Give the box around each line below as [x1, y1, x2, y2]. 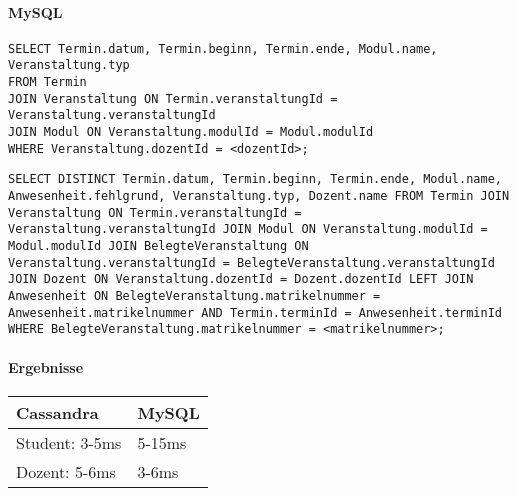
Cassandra [16, 400, 99, 424]
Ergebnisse [8, 356, 84, 377]
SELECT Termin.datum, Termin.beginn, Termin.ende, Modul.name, [8, 41, 438, 56]
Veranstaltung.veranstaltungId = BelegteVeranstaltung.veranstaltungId [8, 255, 495, 270]
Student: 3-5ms [16, 430, 122, 454]
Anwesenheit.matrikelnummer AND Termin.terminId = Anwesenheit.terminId [8, 305, 502, 320]
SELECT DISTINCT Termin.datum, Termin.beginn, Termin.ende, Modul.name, [8, 172, 502, 187]
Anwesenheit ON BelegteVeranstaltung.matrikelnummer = [8, 288, 381, 303]
